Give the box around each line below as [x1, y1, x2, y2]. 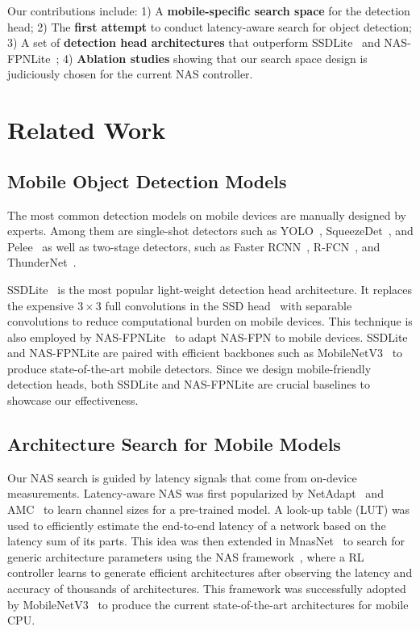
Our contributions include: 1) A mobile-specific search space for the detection [7, 2, 410, 19]
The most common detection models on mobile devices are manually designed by [7, 206, 406, 223]
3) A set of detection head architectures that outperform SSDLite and [7, 34, 380, 51]
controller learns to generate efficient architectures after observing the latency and [7, 564, 413, 581]
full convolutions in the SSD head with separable [105, 297, 352, 313]
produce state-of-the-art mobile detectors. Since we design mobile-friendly [7, 360, 372, 376]
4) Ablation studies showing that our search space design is [63, 49, 368, 66]
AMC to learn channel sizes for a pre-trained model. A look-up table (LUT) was [7, 501, 410, 518]
